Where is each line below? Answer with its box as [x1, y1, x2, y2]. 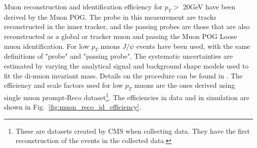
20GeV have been [183, 1, 236, 11]
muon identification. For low [4, 40, 89, 51]
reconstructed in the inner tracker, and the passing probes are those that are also [4, 21, 250, 32]
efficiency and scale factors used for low [4, 80, 123, 90]
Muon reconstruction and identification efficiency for [4, 1, 163, 11]
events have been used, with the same [136, 40, 251, 51]
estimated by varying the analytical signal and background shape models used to [4, 60, 249, 71]
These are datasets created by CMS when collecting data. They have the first [15, 125, 250, 136]
